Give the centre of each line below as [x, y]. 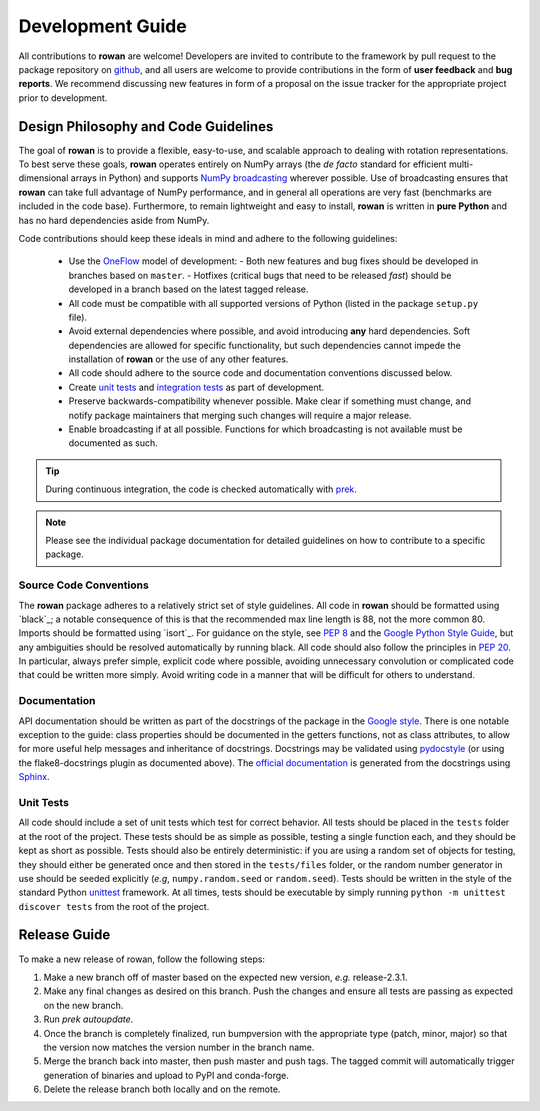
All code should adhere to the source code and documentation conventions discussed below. [260, 373]
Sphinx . [34, 777]
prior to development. [63, 97]
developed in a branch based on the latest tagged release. [188, 289]
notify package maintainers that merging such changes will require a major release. [240, 415]
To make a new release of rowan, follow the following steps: [141, 959]
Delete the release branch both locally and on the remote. [162, 1089]
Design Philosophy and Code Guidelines [146, 126]
